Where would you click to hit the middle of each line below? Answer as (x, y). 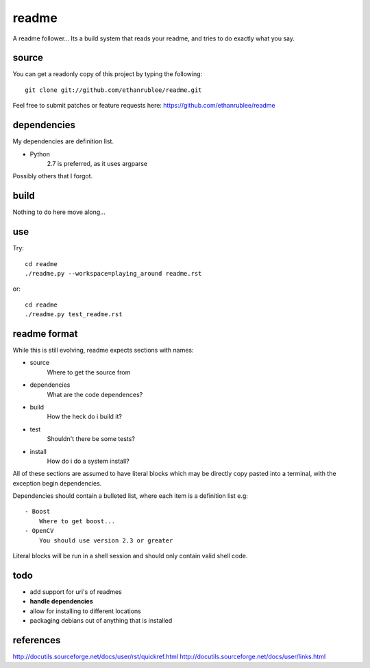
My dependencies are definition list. (63, 141)
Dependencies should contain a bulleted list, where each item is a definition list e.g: (130, 496)
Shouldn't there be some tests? (91, 439)
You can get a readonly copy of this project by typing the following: (108, 74)
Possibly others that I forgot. (53, 176)
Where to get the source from (89, 372)
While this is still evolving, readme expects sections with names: (103, 350)
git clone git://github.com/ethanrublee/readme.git (113, 90)
